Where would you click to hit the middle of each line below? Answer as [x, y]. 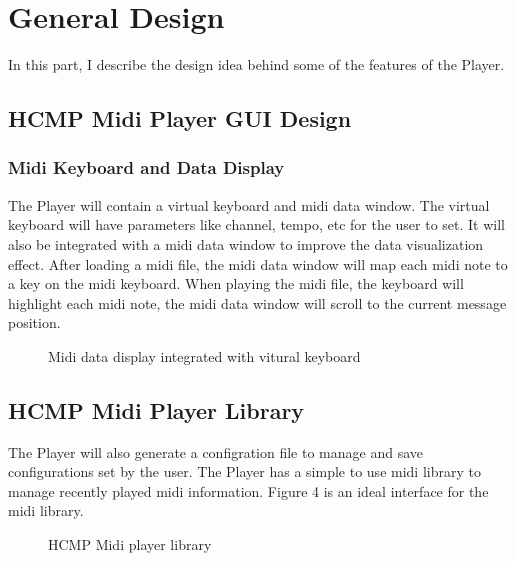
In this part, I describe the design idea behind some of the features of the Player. [256, 64]
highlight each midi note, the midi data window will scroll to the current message [257, 302]
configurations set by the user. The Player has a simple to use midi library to [244, 471]
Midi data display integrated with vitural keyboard [204, 355]
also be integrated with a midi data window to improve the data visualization [246, 243]
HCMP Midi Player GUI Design [180, 118]
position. [34, 322]
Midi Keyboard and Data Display [146, 167]
